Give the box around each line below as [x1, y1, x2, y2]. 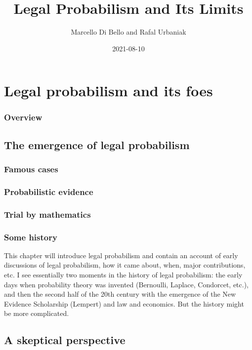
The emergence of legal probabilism [4, 137, 190, 152]
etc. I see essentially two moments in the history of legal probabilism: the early [4, 270, 243, 280]
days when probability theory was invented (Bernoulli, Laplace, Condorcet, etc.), [4, 279, 249, 289]
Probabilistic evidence [4, 185, 93, 197]
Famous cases [4, 163, 58, 175]
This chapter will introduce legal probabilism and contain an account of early [4, 250, 238, 260]
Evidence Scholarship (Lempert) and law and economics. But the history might [4, 298, 244, 309]
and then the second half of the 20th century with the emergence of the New [4, 289, 236, 299]
